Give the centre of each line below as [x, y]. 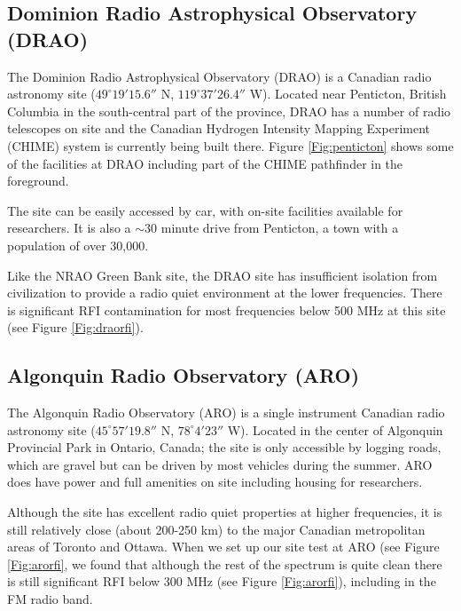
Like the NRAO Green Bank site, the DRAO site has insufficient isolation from [223, 275]
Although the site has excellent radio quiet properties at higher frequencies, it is [225, 512]
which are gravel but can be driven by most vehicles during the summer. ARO [220, 464]
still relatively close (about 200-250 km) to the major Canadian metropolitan [216, 529]
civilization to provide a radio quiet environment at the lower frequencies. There [225, 293]
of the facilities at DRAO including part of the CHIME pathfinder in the [205, 163]
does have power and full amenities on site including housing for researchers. [215, 482]
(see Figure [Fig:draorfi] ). [75, 327]
